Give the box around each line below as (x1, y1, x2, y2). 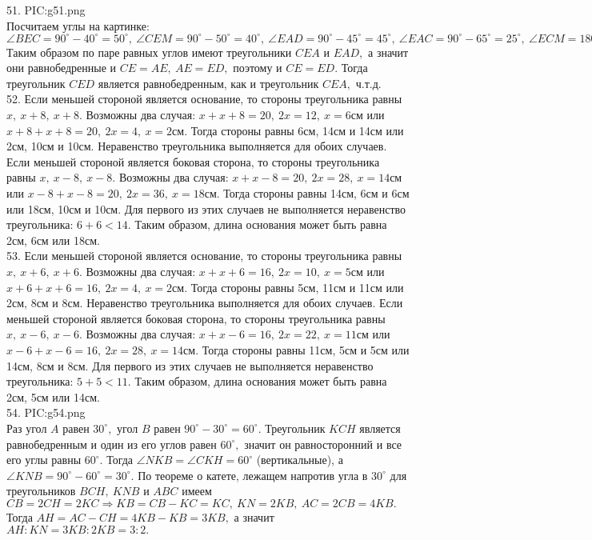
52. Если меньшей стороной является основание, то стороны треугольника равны (6, 90, 402, 107)
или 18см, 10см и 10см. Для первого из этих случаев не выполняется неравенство (6, 200, 406, 217)
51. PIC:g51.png (6, 2, 86, 18)
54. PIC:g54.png (6, 404, 86, 421)
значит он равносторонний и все (244, 435, 402, 452)
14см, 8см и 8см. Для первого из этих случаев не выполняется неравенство (6, 357, 374, 374)
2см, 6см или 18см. (6, 231, 100, 248)
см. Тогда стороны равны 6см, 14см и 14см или (172, 122, 404, 138)
